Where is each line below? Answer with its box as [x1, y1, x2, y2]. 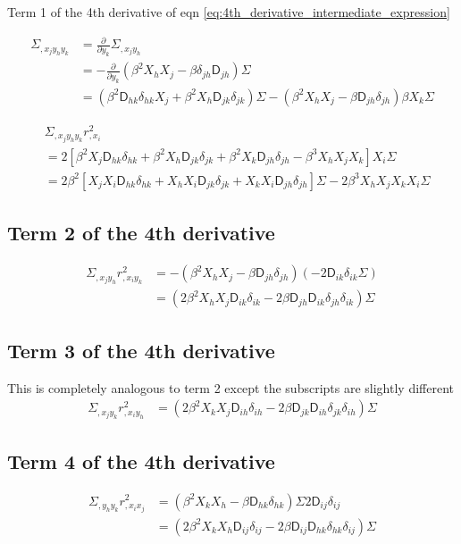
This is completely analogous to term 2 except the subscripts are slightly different [7, 378, 454, 397]
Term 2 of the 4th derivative [7, 219, 275, 247]
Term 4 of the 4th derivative [7, 447, 275, 474]
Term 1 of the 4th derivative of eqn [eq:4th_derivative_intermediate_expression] [7, 3, 450, 21]
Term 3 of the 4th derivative [7, 336, 275, 364]
